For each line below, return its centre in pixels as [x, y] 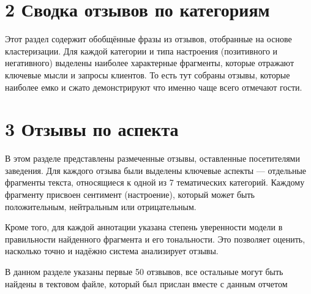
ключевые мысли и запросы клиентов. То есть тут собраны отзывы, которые [148, 74]
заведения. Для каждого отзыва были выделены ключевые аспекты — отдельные [156, 170]
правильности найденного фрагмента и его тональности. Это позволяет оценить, [155, 239]
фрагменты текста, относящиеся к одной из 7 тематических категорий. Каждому [155, 182]
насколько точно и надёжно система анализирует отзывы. [112, 251]
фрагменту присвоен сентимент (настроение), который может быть [130, 194]
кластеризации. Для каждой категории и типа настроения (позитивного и [141, 51]
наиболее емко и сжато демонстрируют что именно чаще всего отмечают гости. [154, 87]
